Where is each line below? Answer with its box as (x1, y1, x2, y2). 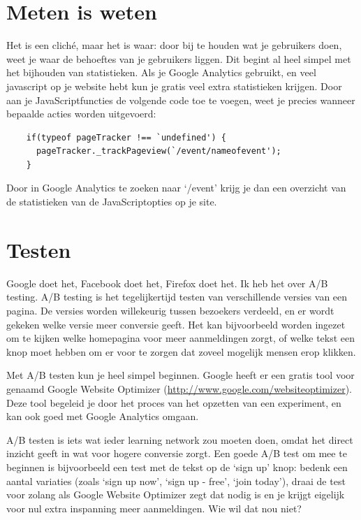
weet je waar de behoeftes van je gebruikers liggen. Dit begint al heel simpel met (6, 51, 351, 66)
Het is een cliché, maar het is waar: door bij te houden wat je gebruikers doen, (6, 38, 342, 52)
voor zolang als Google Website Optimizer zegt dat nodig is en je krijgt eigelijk (6, 487, 345, 502)
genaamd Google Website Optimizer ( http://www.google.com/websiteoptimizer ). (6, 381, 352, 396)
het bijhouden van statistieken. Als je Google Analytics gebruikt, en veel (6, 65, 316, 80)
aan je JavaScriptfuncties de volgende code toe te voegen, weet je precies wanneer (6, 92, 355, 107)
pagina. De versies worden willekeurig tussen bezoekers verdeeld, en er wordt (6, 303, 334, 317)
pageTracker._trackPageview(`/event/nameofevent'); (36, 146, 281, 157)
